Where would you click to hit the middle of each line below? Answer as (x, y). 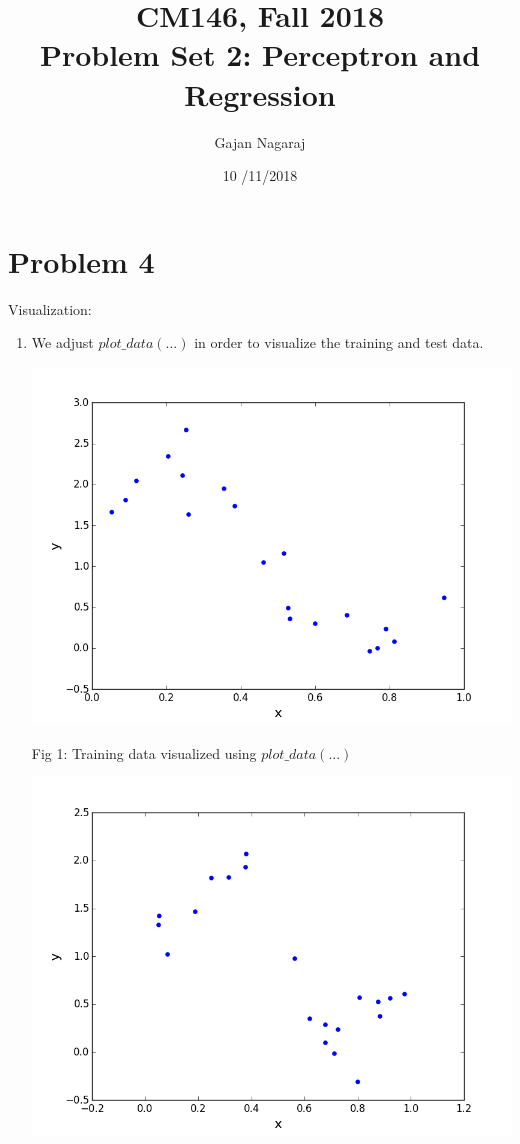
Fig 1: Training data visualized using (144, 752)
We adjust (62, 342)
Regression (260, 93)
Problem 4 (81, 260)
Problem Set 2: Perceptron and (260, 54)
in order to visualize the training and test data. (339, 342)
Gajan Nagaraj (260, 141)
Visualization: (50, 308)
